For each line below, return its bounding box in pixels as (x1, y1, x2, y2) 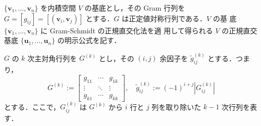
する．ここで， (11, 101, 61, 112)
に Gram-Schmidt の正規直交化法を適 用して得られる (40, 25, 213, 35)
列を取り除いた (151, 101, 201, 112)
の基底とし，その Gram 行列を (84, 3, 185, 13)
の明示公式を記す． (57, 35, 121, 46)
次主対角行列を (27, 53, 77, 63)
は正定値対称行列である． (122, 13, 207, 23)
